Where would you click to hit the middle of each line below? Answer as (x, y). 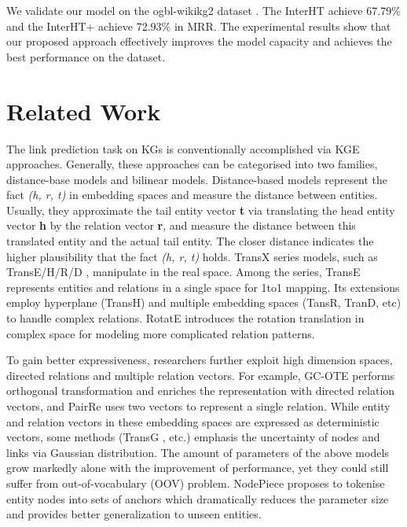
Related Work (84, 111)
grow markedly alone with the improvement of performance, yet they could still (198, 468)
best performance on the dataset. (86, 56)
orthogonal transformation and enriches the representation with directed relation (201, 391)
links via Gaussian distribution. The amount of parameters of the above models (198, 452)
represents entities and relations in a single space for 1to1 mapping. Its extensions (203, 287)
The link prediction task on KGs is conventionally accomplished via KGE (183, 148)
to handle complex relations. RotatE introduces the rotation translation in (185, 318)
